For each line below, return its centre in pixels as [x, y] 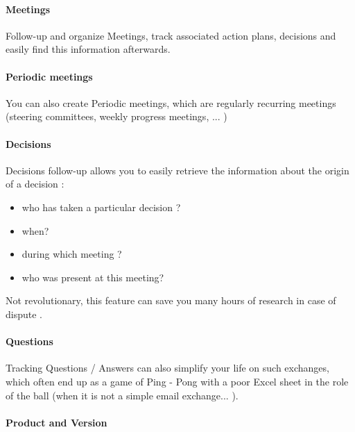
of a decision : [35, 184]
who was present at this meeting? [93, 277]
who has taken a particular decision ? [101, 207]
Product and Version [57, 422]
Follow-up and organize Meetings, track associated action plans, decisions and [171, 35]
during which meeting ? [72, 254]
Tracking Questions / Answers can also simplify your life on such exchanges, [167, 368]
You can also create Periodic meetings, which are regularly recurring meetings [171, 102]
